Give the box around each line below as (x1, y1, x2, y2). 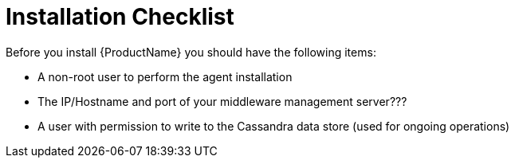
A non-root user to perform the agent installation (37, 69, 293, 84)
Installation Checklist (6, 3, 234, 30)
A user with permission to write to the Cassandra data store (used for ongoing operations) (37, 119, 510, 133)
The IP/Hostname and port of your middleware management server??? (37, 94, 407, 108)
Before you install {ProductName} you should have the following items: (6, 45, 376, 59)
